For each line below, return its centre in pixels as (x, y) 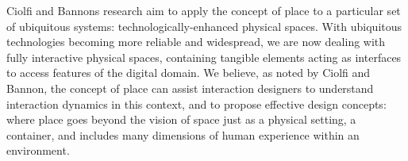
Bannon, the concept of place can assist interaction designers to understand (190, 88)
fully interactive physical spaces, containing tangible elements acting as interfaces (204, 57)
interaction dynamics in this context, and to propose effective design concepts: (196, 103)
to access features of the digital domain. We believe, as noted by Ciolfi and (189, 73)
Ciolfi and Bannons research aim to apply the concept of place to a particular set (204, 10)
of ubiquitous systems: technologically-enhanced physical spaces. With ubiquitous (204, 26)
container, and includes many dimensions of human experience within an (183, 134)
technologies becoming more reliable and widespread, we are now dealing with (196, 42)
